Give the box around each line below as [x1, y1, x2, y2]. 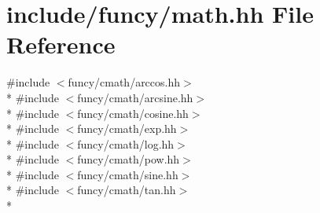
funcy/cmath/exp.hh [77, 120, 177, 137]
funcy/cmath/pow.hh [77, 151, 180, 167]
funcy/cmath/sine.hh [77, 166, 178, 182]
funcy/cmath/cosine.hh [77, 105, 189, 121]
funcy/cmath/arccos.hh [68, 74, 181, 90]
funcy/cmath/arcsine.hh [77, 89, 193, 105]
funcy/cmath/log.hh [77, 135, 175, 152]
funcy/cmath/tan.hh [77, 182, 176, 198]
